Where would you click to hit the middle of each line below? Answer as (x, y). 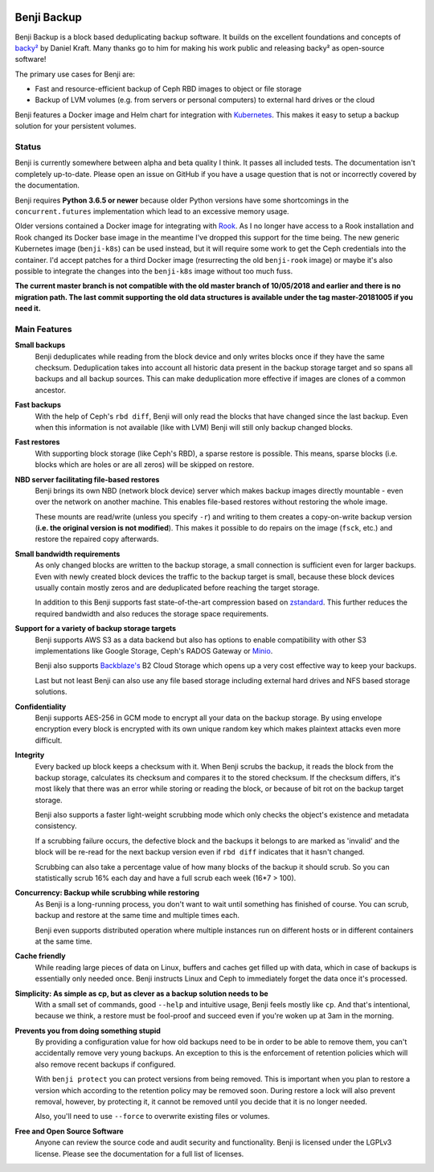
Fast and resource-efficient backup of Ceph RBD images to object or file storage (168, 89)
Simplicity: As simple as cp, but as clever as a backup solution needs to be (141, 994)
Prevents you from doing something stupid (88, 1031)
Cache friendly (40, 956)
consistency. (56, 826)
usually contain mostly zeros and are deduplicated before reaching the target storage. (177, 588)
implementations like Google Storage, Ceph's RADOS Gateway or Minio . (154, 650)
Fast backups (38, 405)
